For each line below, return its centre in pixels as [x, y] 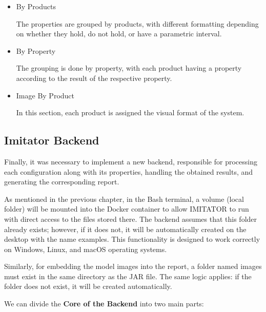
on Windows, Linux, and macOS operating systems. [86, 249]
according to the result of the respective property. [94, 78]
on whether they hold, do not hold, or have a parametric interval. [119, 34]
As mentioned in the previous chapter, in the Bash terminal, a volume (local [124, 199]
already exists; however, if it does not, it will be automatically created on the [125, 229]
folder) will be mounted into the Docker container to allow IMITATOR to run [127, 209]
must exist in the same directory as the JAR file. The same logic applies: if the [128, 276]
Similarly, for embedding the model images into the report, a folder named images [133, 266]
